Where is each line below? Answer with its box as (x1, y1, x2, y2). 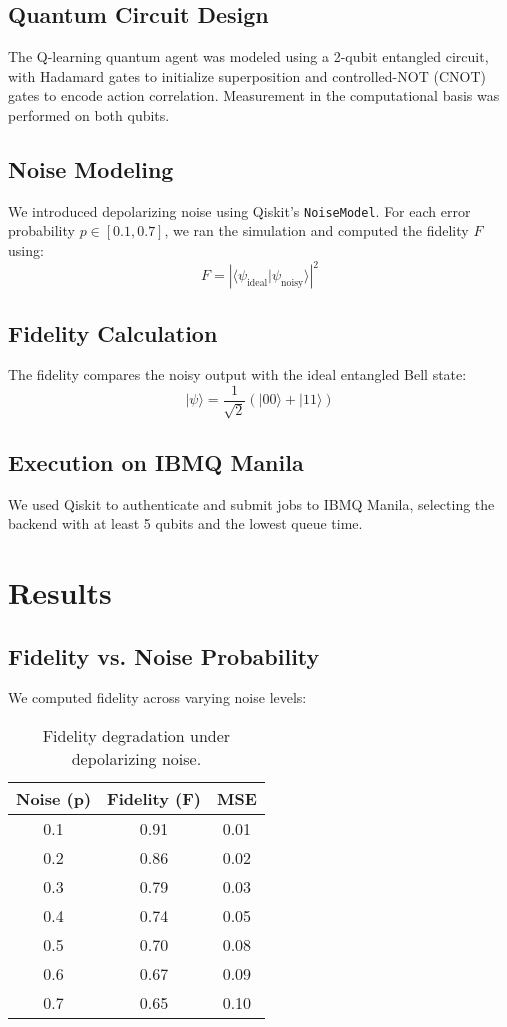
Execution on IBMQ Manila (8, 446, 304, 477)
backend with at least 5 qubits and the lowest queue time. (8, 513, 363, 534)
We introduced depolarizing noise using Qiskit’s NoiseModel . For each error (8, 200, 471, 221)
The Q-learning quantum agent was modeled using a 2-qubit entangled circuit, (8, 46, 489, 67)
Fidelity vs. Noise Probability (8, 640, 320, 671)
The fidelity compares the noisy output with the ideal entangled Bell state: (8, 364, 467, 385)
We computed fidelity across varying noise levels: (8, 687, 307, 708)
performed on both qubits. (8, 104, 170, 125)
